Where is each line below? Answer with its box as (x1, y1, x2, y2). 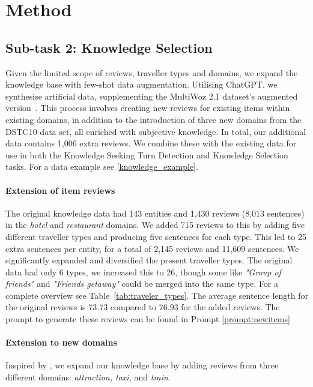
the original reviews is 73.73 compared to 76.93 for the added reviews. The (5, 301, 280, 313)
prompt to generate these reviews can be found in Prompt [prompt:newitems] (5, 313, 290, 325)
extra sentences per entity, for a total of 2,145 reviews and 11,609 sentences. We (5, 242, 299, 254)
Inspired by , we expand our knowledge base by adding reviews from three (5, 359, 279, 371)
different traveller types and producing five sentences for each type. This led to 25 (5, 230, 306, 242)
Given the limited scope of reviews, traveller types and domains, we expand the (5, 66, 298, 79)
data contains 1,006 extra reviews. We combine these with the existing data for (5, 137, 297, 149)
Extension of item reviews (5, 184, 115, 196)
